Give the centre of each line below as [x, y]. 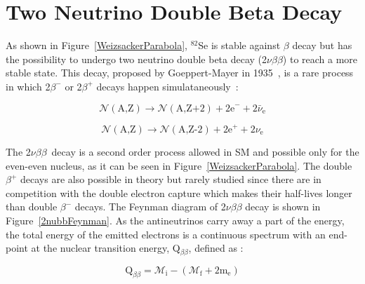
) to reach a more [320, 59]
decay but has [322, 45]
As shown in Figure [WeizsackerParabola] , [97, 45]
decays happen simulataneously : [167, 86]
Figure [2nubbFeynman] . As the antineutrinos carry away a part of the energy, [175, 220]
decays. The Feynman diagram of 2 [150, 207]
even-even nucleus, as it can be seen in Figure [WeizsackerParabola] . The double [179, 165]
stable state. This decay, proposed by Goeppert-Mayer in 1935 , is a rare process [180, 73]
